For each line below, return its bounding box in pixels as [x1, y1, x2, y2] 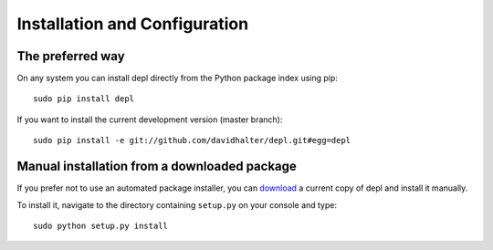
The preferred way [16, 48, 125, 64]
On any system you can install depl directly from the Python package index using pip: [16, 73, 338, 84]
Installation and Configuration [16, 14, 249, 34]
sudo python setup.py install [33, 220, 169, 231]
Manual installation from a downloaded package [16, 159, 297, 174]
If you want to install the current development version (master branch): [16, 114, 283, 125]
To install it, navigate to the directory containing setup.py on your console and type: [16, 199, 338, 210]
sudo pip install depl [33, 94, 135, 104]
